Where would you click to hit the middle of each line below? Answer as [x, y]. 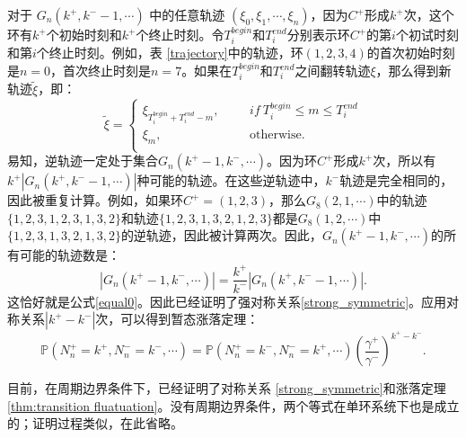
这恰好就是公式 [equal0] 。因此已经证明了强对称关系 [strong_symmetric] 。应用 [227, 301]
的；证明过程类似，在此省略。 [95, 423]
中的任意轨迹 [187, 14]
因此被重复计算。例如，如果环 [95, 200]
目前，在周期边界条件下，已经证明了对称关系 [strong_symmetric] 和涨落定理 [227, 388]
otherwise [276, 135]
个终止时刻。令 [180, 34]
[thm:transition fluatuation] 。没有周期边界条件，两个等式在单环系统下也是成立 [233, 405]
